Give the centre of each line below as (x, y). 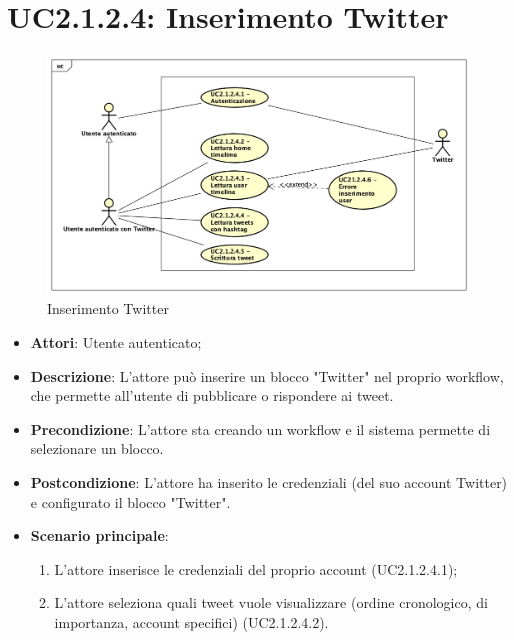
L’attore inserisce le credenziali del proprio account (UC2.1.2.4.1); (256, 568)
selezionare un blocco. (97, 448)
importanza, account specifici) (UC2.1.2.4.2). (191, 621)
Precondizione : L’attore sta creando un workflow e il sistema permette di (260, 428)
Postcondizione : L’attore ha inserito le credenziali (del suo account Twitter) (269, 482)
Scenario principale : (99, 535)
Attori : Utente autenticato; (116, 342)
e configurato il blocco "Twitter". (130, 501)
